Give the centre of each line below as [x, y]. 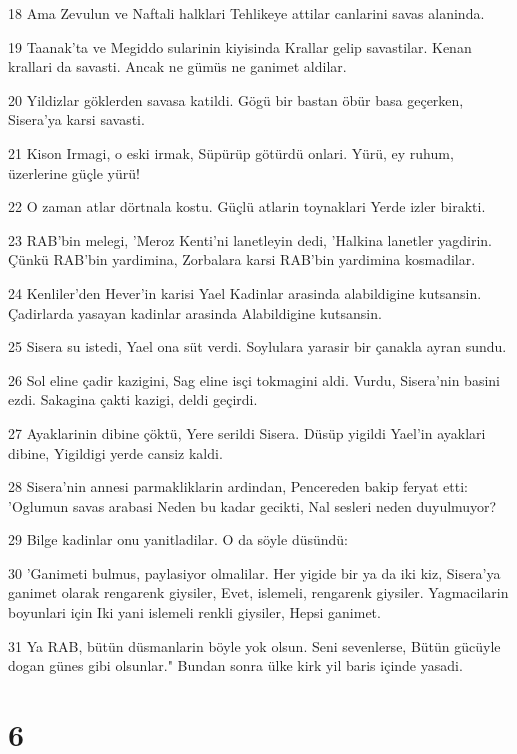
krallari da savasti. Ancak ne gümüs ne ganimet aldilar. [177, 66]
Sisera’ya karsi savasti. [76, 119]
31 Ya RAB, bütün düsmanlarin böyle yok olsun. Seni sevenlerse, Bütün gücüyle [254, 645]
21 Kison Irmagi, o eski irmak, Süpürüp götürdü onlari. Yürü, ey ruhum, [231, 152]
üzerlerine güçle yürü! [74, 172]
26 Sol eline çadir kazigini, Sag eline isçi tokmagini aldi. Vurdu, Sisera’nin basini [254, 379]
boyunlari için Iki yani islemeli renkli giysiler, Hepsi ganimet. [194, 612]
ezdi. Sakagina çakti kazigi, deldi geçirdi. [133, 399]
